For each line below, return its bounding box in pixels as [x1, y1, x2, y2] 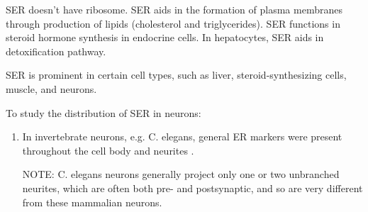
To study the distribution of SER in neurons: [6, 105, 201, 120]
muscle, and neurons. [6, 81, 97, 96]
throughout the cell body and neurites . [22, 143, 194, 157]
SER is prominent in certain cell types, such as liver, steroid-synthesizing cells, [6, 67, 347, 82]
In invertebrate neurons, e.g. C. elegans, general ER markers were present [22, 129, 342, 144]
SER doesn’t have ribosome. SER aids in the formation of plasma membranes [6, 2, 342, 16]
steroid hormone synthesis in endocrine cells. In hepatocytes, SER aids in [6, 30, 324, 45]
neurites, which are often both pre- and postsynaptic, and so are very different [22, 180, 363, 195]
